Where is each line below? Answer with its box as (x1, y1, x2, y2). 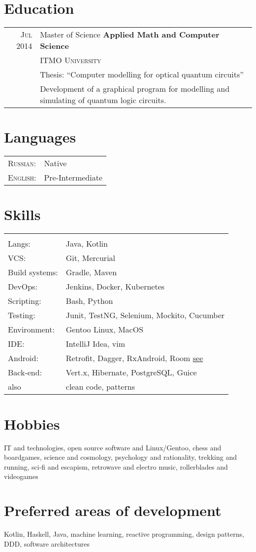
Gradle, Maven (65, 266, 117, 278)
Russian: (8, 157, 36, 169)
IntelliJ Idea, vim (65, 338, 126, 350)
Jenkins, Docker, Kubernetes (65, 281, 165, 293)
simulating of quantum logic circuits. (40, 94, 166, 106)
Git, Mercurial (65, 252, 116, 264)
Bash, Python (65, 295, 113, 307)
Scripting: (8, 295, 41, 307)
